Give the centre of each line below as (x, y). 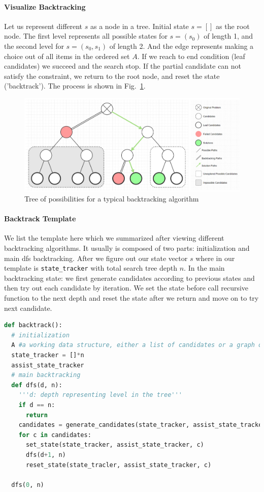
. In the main (204, 268)
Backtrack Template (40, 219)
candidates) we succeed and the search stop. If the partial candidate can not (123, 66)
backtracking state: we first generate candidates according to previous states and (129, 278)
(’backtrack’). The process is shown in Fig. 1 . (75, 86)
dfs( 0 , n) (28, 485)
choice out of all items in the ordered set (67, 56)
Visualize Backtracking (45, 6)
